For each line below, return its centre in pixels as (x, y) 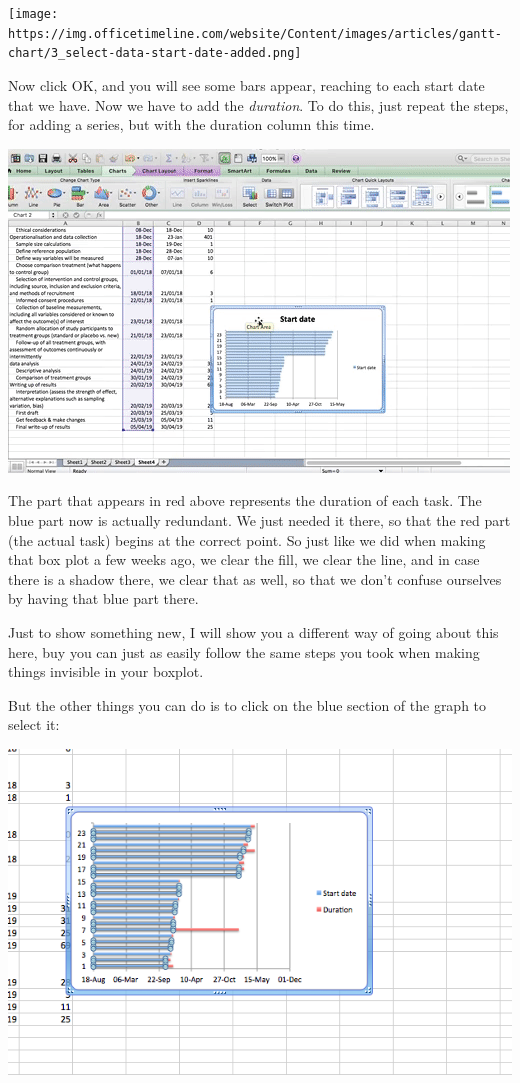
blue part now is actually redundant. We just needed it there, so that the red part (259, 519)
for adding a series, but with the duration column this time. (191, 124)
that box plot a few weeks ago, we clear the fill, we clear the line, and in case (244, 559)
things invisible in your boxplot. (106, 671)
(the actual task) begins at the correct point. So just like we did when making (247, 539)
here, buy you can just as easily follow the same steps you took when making (244, 651)
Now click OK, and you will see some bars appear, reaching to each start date (246, 84)
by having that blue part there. (103, 598)
